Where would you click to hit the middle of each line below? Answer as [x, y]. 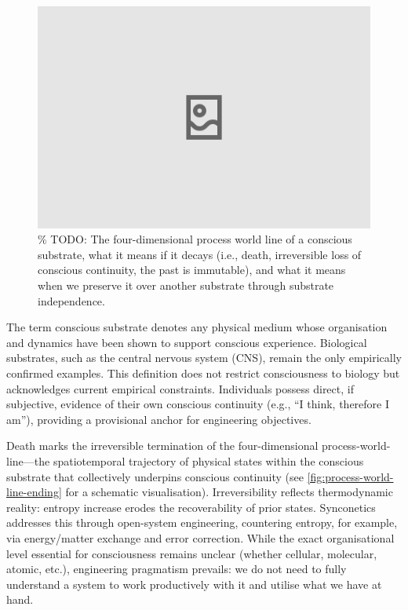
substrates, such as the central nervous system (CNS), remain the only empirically [204, 358]
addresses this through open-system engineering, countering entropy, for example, [202, 522]
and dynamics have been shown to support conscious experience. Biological [187, 342]
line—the [28, 460]
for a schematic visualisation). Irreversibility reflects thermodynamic [229, 492]
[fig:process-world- [350, 476]
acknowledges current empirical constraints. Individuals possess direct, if [180, 388]
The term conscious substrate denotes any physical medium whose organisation [197, 327]
